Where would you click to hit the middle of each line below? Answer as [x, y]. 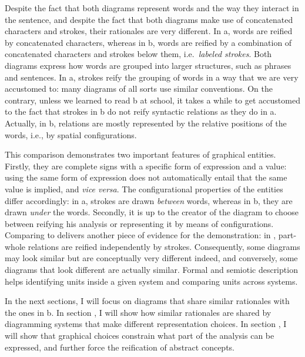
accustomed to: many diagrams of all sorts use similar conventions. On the [139, 89]
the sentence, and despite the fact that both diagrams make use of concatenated [149, 19]
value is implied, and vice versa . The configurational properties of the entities [144, 188]
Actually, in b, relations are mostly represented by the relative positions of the [146, 123]
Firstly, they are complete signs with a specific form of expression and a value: [146, 166]
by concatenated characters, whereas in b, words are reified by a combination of [148, 42]
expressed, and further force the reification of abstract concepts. [120, 347]
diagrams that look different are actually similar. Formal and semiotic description [151, 270]
